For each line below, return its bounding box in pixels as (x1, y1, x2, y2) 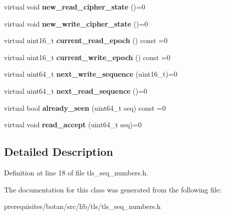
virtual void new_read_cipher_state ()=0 (4, 2, 145, 12)
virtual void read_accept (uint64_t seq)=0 (4, 119, 142, 130)
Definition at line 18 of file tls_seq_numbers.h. (4, 167, 148, 177)
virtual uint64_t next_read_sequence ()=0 (4, 85, 147, 96)
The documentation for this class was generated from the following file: (4, 184, 221, 194)
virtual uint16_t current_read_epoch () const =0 (4, 35, 167, 46)
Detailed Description (4, 144, 113, 159)
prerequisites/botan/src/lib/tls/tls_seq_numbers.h (4, 201, 161, 211)
